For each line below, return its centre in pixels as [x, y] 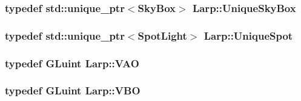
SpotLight [162, 35]
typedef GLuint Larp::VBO [73, 90]
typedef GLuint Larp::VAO [72, 63]
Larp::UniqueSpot [248, 35]
